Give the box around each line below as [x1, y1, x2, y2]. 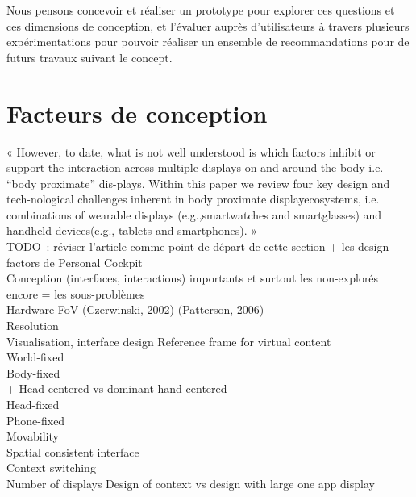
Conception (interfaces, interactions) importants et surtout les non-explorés [6, 269, 379, 286]
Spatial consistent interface [6, 443, 139, 460]
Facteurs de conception [6, 96, 268, 129]
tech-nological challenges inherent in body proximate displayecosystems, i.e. [6, 190, 380, 207]
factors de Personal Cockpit [6, 253, 143, 270]
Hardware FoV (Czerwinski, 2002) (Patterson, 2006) [6, 301, 264, 318]
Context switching [6, 459, 96, 476]
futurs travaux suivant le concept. [6, 48, 173, 65]
